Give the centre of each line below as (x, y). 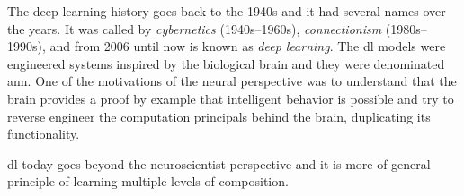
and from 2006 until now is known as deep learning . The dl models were (248, 46)
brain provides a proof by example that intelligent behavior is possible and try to (231, 98)
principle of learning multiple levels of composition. (148, 181)
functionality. (44, 134)
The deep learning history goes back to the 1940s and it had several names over (227, 11)
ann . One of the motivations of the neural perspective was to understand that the (232, 81)
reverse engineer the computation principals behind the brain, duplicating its (219, 116)
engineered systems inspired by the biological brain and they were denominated (226, 63)
